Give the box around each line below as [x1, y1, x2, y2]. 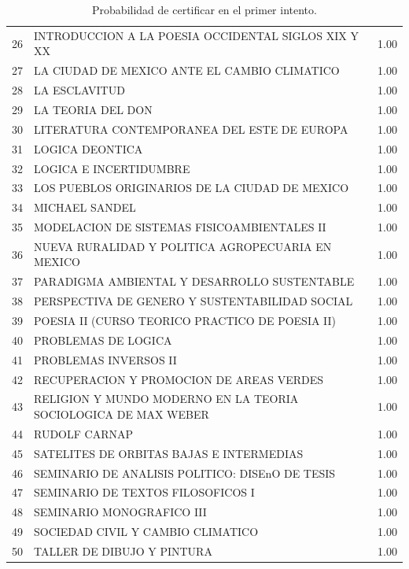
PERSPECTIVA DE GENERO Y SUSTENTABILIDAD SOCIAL [34, 293, 353, 309]
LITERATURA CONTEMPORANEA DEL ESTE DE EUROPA [34, 120, 348, 137]
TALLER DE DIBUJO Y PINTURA [34, 542, 212, 559]
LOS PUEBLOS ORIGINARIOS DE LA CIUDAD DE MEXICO [34, 179, 349, 196]
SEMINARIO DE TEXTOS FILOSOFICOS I [34, 484, 255, 501]
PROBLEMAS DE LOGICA [34, 331, 172, 348]
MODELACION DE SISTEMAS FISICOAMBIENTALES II [34, 219, 326, 235]
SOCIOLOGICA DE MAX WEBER [34, 405, 209, 422]
